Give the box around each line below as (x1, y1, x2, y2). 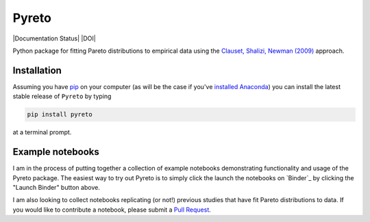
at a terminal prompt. (12, 128, 72, 136)
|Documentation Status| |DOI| (12, 34, 96, 42)
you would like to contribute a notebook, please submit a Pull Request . (12, 206, 212, 214)
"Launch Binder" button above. (12, 183, 101, 191)
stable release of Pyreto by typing (12, 92, 112, 101)
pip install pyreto (27, 110, 92, 119)
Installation (12, 64, 62, 76)
